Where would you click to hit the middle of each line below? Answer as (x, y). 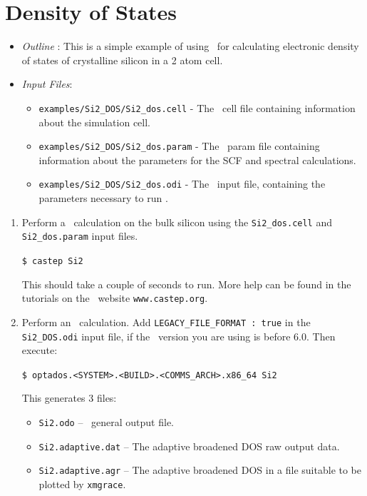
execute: (40, 350)
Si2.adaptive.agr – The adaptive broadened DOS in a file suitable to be (200, 470)
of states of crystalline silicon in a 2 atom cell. (122, 60)
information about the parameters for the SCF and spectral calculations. (197, 160)
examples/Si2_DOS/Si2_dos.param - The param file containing (179, 146)
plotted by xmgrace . (82, 484)
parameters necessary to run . (103, 198)
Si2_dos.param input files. (80, 236)
